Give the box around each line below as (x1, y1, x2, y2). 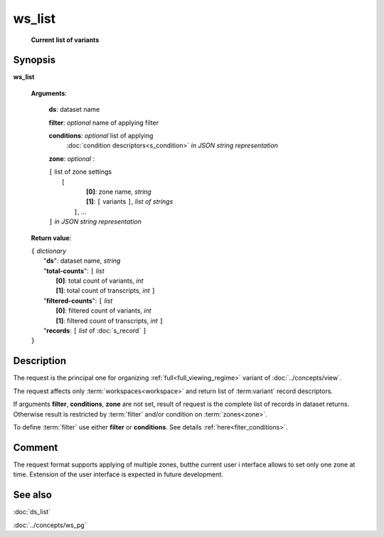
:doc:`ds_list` (13, 508, 51, 516)
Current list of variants (31, 36, 100, 44)
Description (13, 355, 67, 367)
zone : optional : (48, 154, 95, 163)
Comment (13, 442, 58, 454)
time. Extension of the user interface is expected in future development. (13, 470, 224, 479)
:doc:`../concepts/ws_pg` (13, 521, 87, 529)
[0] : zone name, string (86, 187, 152, 196)
